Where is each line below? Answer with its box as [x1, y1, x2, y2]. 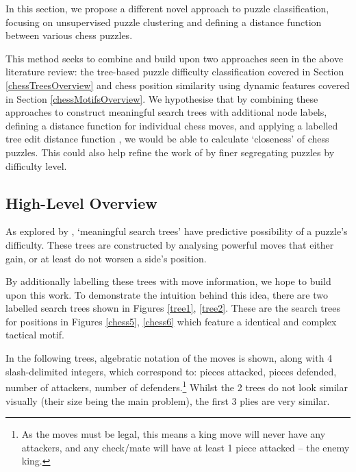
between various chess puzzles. [5, 28, 133, 42]
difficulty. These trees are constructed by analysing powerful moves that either [5, 237, 334, 251]
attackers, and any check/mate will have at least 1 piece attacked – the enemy [21, 440, 350, 454]
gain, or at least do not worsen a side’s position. [5, 251, 207, 265]
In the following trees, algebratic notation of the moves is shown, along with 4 [5, 351, 333, 365]
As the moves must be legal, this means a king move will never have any [21, 427, 326, 441]
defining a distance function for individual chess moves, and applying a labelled [5, 118, 338, 132]
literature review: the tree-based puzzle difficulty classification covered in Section [5, 64, 344, 79]
